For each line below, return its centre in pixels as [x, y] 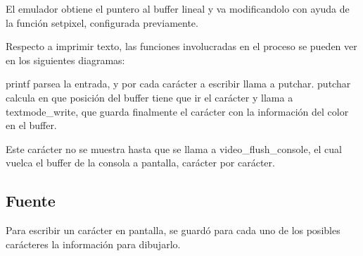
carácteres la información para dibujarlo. [93, 244]
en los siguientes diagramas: [65, 60]
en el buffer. [31, 125]
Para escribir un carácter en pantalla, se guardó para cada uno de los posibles [173, 230]
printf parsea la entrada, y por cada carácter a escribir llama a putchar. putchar [178, 84]
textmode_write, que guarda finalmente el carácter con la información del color [177, 111]
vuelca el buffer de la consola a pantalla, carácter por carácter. [140, 163]
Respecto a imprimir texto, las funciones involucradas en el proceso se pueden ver [181, 46]
